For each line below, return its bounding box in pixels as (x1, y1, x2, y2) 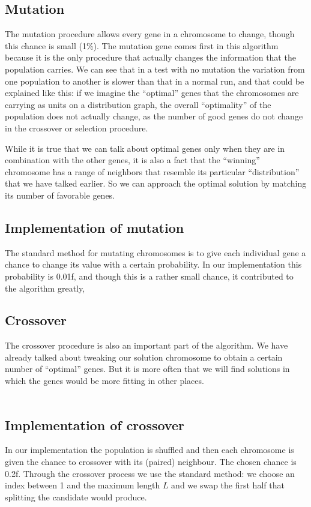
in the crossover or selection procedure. (5, 121, 148, 134)
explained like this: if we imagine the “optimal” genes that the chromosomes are (5, 86, 299, 99)
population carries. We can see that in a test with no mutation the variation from (5, 62, 305, 75)
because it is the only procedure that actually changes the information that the (5, 51, 296, 64)
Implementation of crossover (5, 415, 184, 434)
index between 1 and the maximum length (5, 479, 160, 491)
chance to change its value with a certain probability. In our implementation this (5, 258, 302, 271)
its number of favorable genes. (5, 188, 115, 201)
